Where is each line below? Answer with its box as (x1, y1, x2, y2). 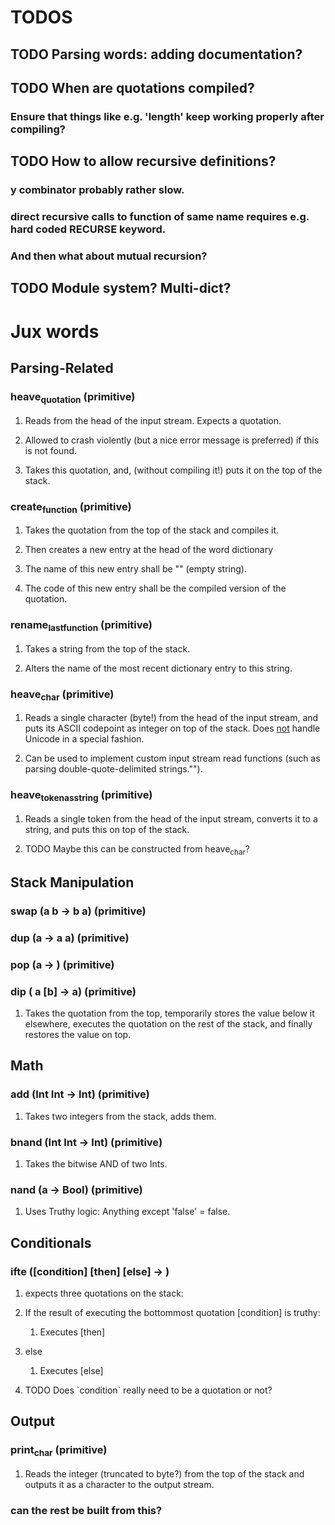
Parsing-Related (10, 360, 114, 377)
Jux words (10, 320, 100, 343)
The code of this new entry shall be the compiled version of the (24, 582, 287, 595)
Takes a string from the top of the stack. (24, 642, 191, 655)
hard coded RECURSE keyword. (10, 222, 167, 236)
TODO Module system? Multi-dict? (10, 280, 232, 297)
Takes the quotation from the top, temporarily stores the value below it (24, 1007, 315, 1020)
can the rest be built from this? (10, 1503, 163, 1517)
